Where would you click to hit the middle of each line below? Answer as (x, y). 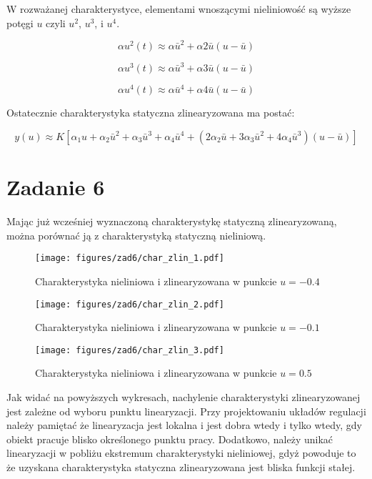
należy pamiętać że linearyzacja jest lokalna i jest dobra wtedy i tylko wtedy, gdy (184, 425)
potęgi (20, 23)
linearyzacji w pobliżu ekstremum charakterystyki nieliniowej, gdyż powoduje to (181, 453)
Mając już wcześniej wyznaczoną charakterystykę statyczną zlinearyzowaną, (172, 221)
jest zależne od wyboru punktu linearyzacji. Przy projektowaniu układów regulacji (186, 411)
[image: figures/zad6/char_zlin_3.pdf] (130, 350)
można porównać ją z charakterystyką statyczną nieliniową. (136, 235)
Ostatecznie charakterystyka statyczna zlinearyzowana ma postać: (151, 113)
